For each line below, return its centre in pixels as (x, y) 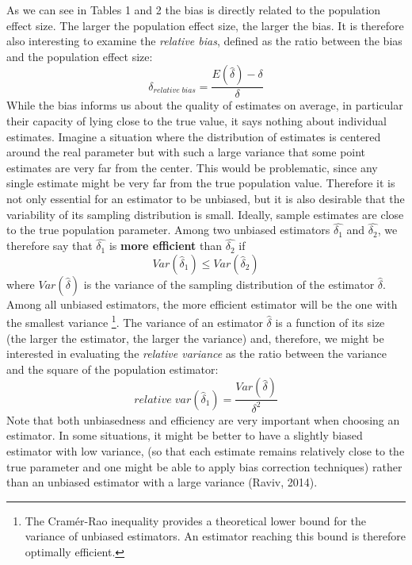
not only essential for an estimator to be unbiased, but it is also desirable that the (206, 198)
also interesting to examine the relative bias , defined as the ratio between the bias (204, 41)
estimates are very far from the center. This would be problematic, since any (192, 167)
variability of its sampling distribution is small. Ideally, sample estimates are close (205, 214)
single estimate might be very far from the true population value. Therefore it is (201, 183)
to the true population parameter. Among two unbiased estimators (168, 230)
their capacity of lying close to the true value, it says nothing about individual (196, 121)
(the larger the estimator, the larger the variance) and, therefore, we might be (195, 338)
